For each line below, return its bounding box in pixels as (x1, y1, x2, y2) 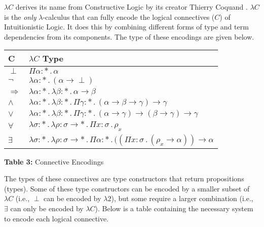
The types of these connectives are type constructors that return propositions (4, 173, 244, 184)
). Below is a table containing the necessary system (95, 203, 253, 213)
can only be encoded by (10, 203, 84, 213)
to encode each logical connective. (4, 213, 109, 223)
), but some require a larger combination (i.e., (111, 193, 253, 204)
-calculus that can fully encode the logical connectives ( (43, 11, 215, 22)
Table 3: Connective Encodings (4, 156, 104, 167)
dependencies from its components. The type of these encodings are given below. (4, 31, 254, 42)
